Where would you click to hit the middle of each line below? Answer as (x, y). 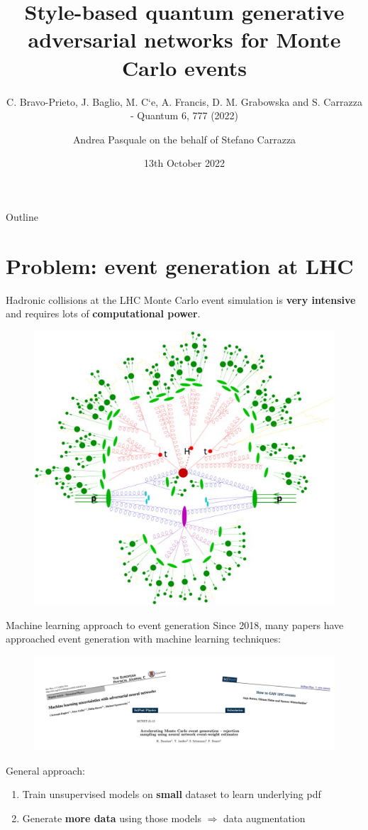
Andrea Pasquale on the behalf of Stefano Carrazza (184, 139)
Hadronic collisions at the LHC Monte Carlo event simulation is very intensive (181, 299)
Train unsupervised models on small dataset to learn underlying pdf (172, 794)
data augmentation (264, 818)
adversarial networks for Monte (184, 39)
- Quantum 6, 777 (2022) (184, 115)
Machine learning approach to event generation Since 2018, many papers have (175, 624)
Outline (22, 216)
